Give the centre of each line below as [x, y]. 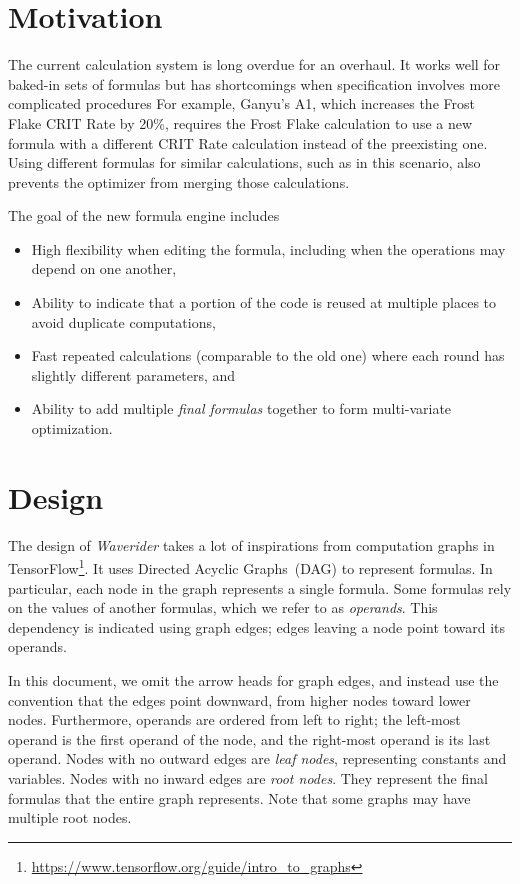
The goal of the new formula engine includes [144, 215]
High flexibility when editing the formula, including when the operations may [268, 248]
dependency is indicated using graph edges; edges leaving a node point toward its [257, 626]
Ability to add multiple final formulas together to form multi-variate [241, 408]
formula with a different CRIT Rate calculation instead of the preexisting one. [248, 142]
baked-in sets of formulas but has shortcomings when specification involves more [254, 83]
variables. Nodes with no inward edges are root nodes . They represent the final [248, 777]
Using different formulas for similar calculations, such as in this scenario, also [244, 162]
